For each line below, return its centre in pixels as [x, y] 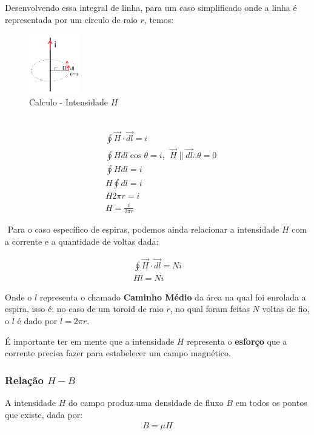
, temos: [159, 19]
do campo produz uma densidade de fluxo [146, 402]
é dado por [37, 320]
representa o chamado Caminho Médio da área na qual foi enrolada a [173, 297]
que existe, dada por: [44, 414]
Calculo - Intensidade [68, 102]
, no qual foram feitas [210, 309]
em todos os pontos [271, 402]
